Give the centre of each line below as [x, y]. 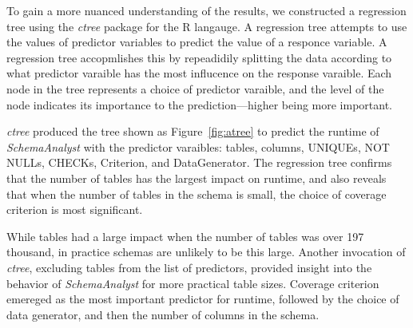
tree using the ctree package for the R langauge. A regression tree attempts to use [207, 26]
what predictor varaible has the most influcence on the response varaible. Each [199, 73]
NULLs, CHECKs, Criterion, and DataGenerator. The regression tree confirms [199, 162]
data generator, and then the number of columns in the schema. [163, 314]
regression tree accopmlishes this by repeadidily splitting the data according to [199, 57]
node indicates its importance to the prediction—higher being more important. [199, 104]
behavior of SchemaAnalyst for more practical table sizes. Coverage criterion [193, 283]
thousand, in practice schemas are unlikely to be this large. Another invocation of [206, 252]
